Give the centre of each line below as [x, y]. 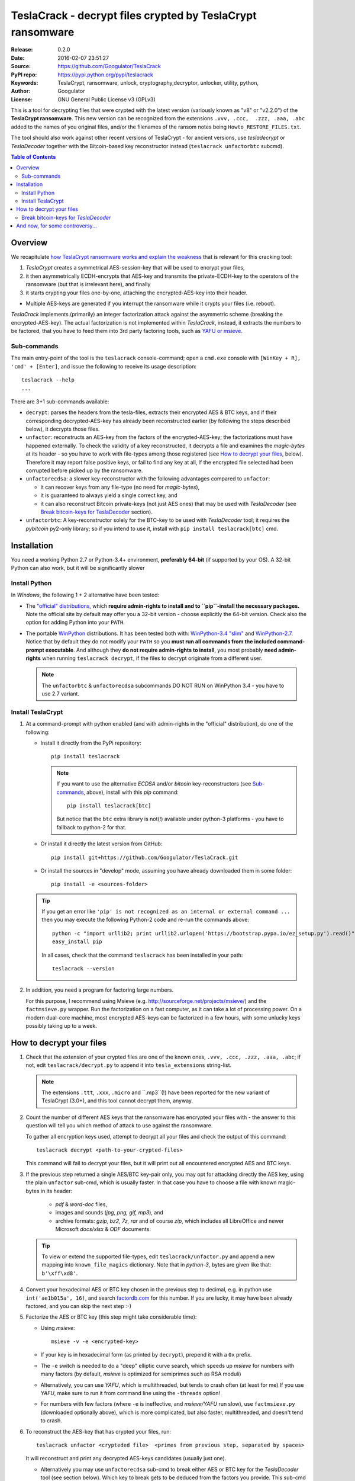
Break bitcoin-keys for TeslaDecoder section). [97, 512]
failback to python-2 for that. [91, 827]
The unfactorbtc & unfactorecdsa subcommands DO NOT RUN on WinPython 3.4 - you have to [163, 685]
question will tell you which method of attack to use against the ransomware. [119, 1126]
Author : [21, 91]
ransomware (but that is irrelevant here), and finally [88, 284]
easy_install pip [77, 942]
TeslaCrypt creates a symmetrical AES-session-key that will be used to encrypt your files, [135, 268]
